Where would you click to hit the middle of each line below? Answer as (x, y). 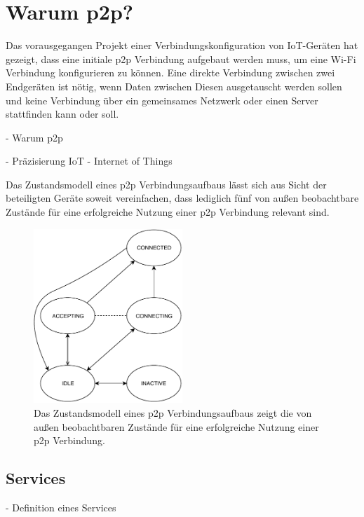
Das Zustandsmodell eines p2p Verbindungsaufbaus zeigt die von (173, 413)
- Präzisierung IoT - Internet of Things (89, 161)
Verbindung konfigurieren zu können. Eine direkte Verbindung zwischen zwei (170, 73)
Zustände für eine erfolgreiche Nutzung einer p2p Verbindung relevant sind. (168, 212)
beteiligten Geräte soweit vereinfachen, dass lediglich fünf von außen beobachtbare (182, 198)
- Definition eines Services (61, 507)
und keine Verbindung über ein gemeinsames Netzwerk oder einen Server (162, 100)
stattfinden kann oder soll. (62, 114)
